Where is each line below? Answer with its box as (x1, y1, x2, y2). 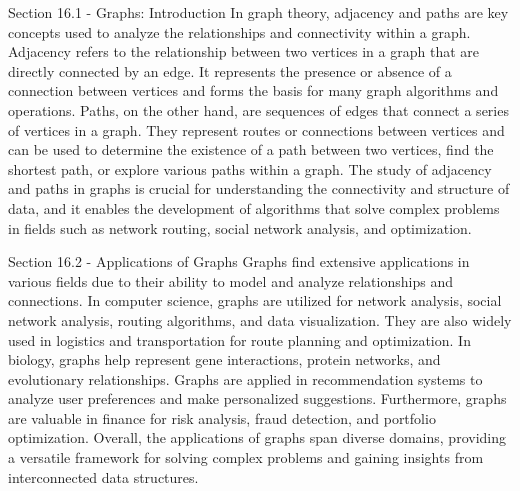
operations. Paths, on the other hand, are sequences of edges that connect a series (8, 99, 509, 120)
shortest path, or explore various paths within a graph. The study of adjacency (8, 158, 492, 179)
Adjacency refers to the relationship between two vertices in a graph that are (8, 41, 479, 62)
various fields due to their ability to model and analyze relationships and (8, 270, 453, 291)
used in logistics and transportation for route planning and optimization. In (8, 329, 471, 350)
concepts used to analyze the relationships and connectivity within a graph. (8, 21, 471, 42)
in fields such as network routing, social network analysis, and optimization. (8, 217, 472, 238)
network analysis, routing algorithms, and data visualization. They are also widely (8, 309, 512, 330)
